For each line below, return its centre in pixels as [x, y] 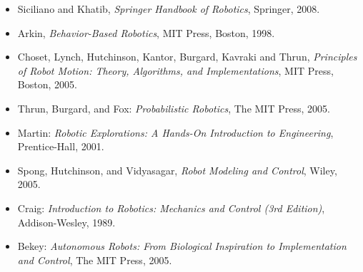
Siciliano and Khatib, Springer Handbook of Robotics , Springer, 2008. [169, 9]
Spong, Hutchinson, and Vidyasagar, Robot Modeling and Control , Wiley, [177, 170]
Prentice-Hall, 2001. [61, 146]
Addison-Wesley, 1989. [66, 222]
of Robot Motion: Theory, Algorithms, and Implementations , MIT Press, [175, 70]
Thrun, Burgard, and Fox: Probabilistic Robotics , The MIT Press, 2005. [174, 108]
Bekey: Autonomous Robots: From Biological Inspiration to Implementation [182, 246]
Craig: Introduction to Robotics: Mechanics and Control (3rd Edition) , [171, 208]
